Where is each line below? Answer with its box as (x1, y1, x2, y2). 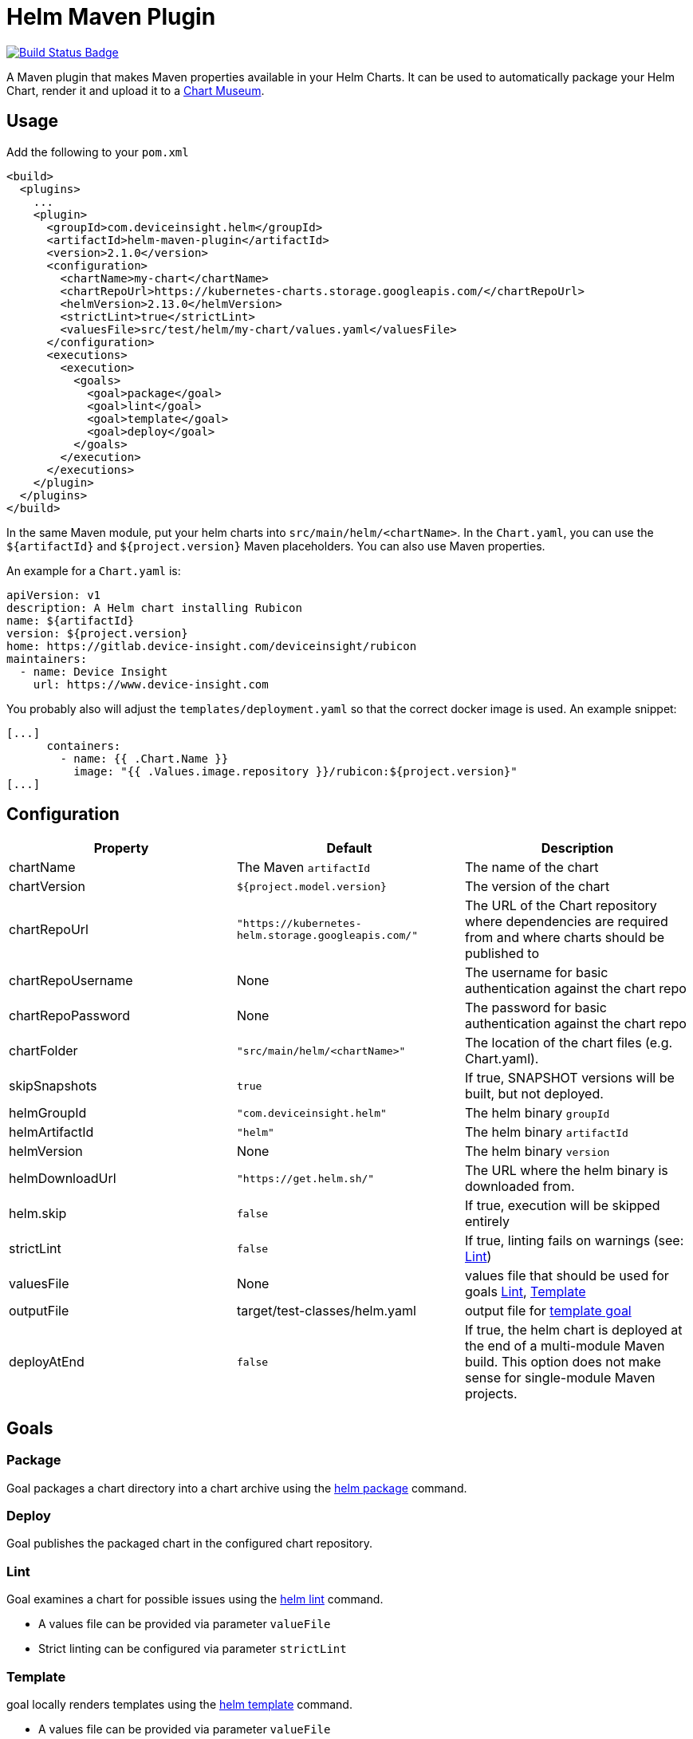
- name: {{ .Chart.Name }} (60, 751, 229, 765)
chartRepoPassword (9, 1008, 130, 1024)
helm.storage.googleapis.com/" (236, 929, 418, 942)
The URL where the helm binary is (464, 1162, 668, 1179)
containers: (46, 739, 121, 752)
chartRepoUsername (9, 972, 133, 989)
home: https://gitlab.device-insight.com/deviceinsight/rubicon (6, 639, 417, 653)
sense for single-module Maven (464, 1370, 656, 1386)
